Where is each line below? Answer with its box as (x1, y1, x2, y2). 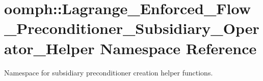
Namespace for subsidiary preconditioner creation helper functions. (4, 67, 213, 77)
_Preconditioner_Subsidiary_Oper (4, 18, 259, 38)
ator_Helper (4, 37, 95, 58)
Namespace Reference (100, 37, 257, 58)
